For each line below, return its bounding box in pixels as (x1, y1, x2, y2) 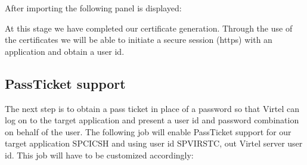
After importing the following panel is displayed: (5, 2, 182, 14)
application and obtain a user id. (5, 45, 125, 57)
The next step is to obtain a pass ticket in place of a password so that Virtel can (5, 102, 300, 114)
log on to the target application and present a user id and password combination (5, 114, 299, 126)
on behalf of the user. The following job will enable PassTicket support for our (5, 125, 292, 138)
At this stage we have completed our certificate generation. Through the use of (5, 21, 293, 34)
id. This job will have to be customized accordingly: (5, 148, 194, 161)
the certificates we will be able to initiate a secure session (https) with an (5, 33, 272, 46)
